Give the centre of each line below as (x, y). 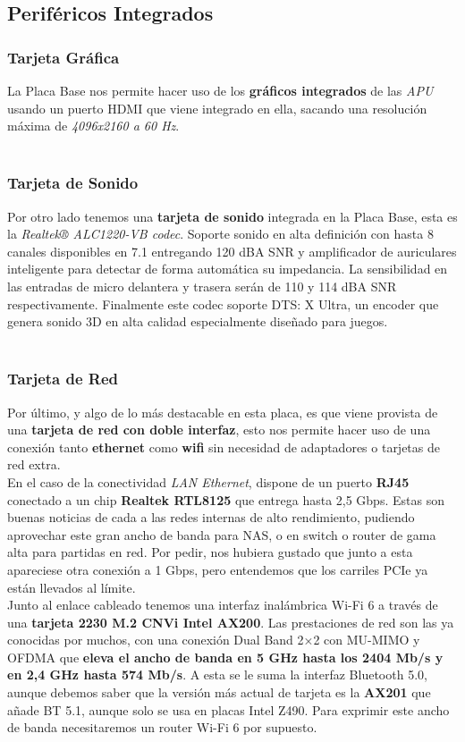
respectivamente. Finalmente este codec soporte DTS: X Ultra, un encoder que (223, 304)
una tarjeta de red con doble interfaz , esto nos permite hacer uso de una (219, 430)
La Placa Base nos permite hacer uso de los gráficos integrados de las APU (220, 90)
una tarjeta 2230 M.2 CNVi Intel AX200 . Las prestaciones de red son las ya (231, 622)
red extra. (34, 464)
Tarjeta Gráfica (63, 57)
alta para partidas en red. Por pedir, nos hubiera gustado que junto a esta (210, 552)
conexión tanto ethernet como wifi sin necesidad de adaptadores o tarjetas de (224, 447)
